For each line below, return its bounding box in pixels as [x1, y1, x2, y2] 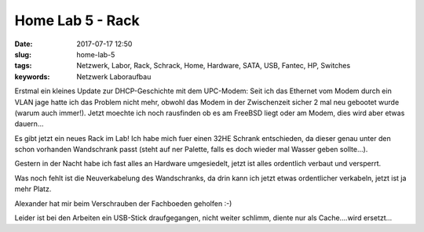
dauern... [14, 119, 44, 129]
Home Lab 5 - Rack [14, 12, 141, 29]
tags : [14, 61, 32, 71]
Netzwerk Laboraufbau [76, 71, 152, 82]
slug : [14, 49, 31, 59]
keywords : [14, 71, 50, 82]
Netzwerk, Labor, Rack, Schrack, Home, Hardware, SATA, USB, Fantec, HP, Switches [76, 61, 351, 71]
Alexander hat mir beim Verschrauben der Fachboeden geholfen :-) [14, 198, 232, 208]
